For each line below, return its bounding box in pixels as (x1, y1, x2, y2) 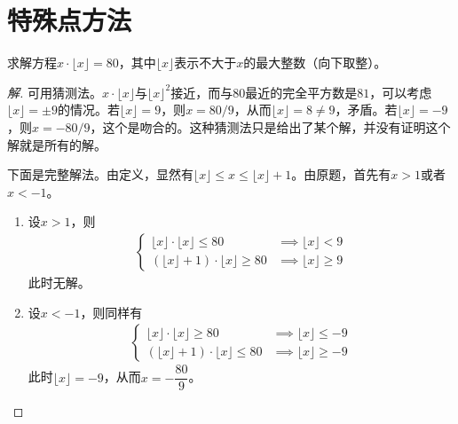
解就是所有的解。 (7, 135, 107, 153)
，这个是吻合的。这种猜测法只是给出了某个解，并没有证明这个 (90, 117, 451, 136)
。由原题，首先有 (291, 165, 391, 184)
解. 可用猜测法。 (7, 82, 102, 101)
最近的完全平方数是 (245, 82, 358, 101)
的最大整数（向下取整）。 (243, 53, 387, 72)
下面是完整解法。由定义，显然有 (7, 165, 193, 184)
